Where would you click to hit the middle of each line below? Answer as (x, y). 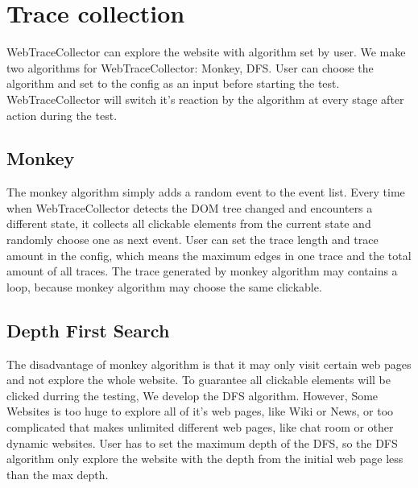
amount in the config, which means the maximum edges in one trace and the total (209, 255)
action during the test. (62, 115)
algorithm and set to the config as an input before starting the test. (173, 83)
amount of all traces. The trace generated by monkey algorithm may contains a (202, 271)
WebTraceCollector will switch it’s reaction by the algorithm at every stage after (205, 99)
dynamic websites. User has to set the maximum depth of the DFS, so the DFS (202, 443)
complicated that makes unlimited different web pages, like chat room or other (200, 427)
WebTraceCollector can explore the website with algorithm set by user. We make (206, 52)
